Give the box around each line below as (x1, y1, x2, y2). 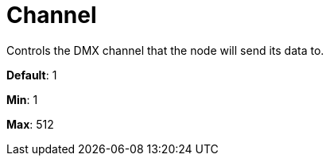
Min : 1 (6, 92, 38, 106)
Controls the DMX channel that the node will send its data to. (6, 43, 324, 57)
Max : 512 (6, 117, 54, 131)
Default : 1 (6, 67, 57, 82)
